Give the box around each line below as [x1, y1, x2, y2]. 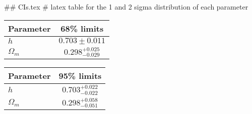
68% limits [60, 22, 104, 34]
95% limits [58, 70, 102, 82]
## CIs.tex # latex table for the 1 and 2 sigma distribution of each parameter [4, 2, 248, 12]
